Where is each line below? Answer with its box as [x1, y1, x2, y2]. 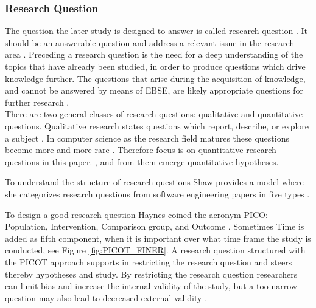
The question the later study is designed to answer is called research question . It [5, 24, 307, 37]
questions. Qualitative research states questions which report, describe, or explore [5, 119, 309, 132]
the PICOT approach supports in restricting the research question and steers [5, 255, 292, 268]
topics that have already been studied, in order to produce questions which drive [5, 60, 306, 72]
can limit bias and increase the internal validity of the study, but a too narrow [5, 279, 297, 292]
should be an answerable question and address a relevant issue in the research [5, 36, 295, 49]
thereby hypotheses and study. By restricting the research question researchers [5, 267, 298, 280]
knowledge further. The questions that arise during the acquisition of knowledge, [5, 72, 306, 84]
